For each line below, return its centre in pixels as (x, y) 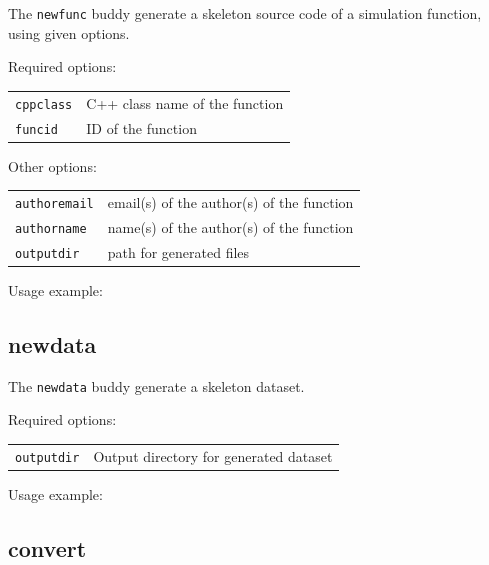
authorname (51, 228)
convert (47, 547)
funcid (36, 129)
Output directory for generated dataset (213, 455)
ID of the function (141, 127)
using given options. (69, 32)
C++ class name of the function (185, 102)
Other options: (52, 165)
